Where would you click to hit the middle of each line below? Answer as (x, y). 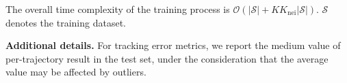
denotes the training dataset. (66, 22)
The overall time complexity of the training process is (118, 9)
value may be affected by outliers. (76, 72)
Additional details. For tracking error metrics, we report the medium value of (173, 45)
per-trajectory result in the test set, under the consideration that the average (167, 58)
